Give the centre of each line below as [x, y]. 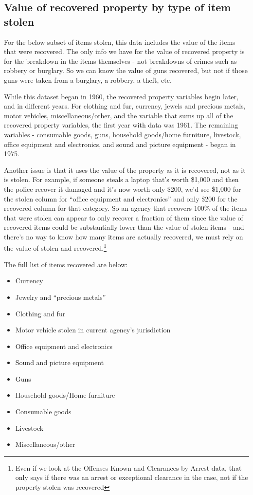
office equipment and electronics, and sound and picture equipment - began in [120, 144]
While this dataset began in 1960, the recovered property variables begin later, [121, 96]
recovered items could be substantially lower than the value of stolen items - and [124, 227]
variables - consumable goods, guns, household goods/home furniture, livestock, [123, 134]
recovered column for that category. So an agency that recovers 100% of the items [126, 208]
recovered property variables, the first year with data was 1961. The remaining [121, 125]
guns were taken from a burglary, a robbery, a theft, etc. [88, 80]
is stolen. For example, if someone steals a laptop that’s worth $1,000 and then [121, 179]
